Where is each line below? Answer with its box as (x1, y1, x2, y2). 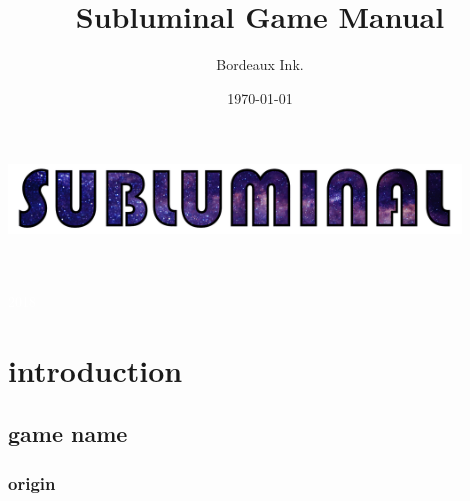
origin (8, 470, 56, 495)
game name (8, 418, 128, 449)
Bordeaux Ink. (216, 54, 304, 75)
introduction (8, 349, 183, 390)
